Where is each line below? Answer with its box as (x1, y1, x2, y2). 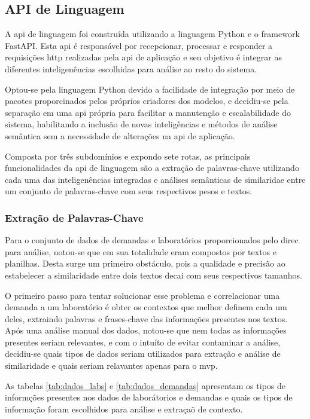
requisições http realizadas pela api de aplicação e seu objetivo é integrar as (5, 51, 282, 63)
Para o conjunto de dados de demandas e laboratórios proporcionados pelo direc (5, 234, 299, 246)
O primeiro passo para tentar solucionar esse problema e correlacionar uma (5, 289, 280, 301)
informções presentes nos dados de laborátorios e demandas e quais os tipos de (5, 391, 293, 403)
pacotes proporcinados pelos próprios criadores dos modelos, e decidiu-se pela (5, 94, 288, 107)
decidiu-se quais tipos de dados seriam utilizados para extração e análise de (5, 347, 281, 360)
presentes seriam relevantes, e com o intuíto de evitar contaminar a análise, (5, 335, 281, 348)
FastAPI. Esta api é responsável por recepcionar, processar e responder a (5, 39, 273, 51)
